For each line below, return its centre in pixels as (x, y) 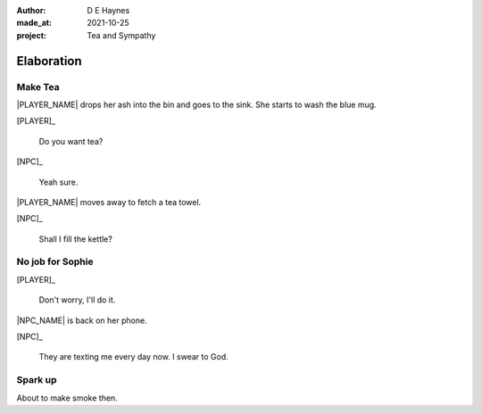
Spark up (37, 380)
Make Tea (38, 87)
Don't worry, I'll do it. (77, 300)
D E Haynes (108, 10)
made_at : (34, 23)
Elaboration (49, 61)
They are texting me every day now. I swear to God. (134, 357)
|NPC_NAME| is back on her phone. (82, 320)
